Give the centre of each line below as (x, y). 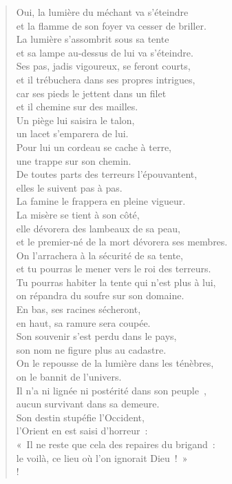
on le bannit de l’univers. (69, 377)
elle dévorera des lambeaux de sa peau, (98, 228)
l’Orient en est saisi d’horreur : (82, 431)
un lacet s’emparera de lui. (72, 133)
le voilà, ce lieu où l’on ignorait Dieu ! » (102, 457)
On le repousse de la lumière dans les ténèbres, (115, 363)
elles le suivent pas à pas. (69, 187)
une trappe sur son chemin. (74, 160)
